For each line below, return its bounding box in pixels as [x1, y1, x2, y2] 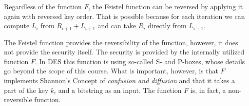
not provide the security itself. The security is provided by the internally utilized [4, 47, 245, 57]
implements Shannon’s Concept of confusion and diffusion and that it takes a [4, 75, 235, 86]
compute [4, 20, 30, 31]
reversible [4, 94, 32, 105]
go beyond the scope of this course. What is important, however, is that [4, 66, 218, 76]
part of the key [4, 85, 49, 95]
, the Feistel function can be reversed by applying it [88, 1, 243, 11]
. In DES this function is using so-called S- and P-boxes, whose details [35, 56, 245, 66]
